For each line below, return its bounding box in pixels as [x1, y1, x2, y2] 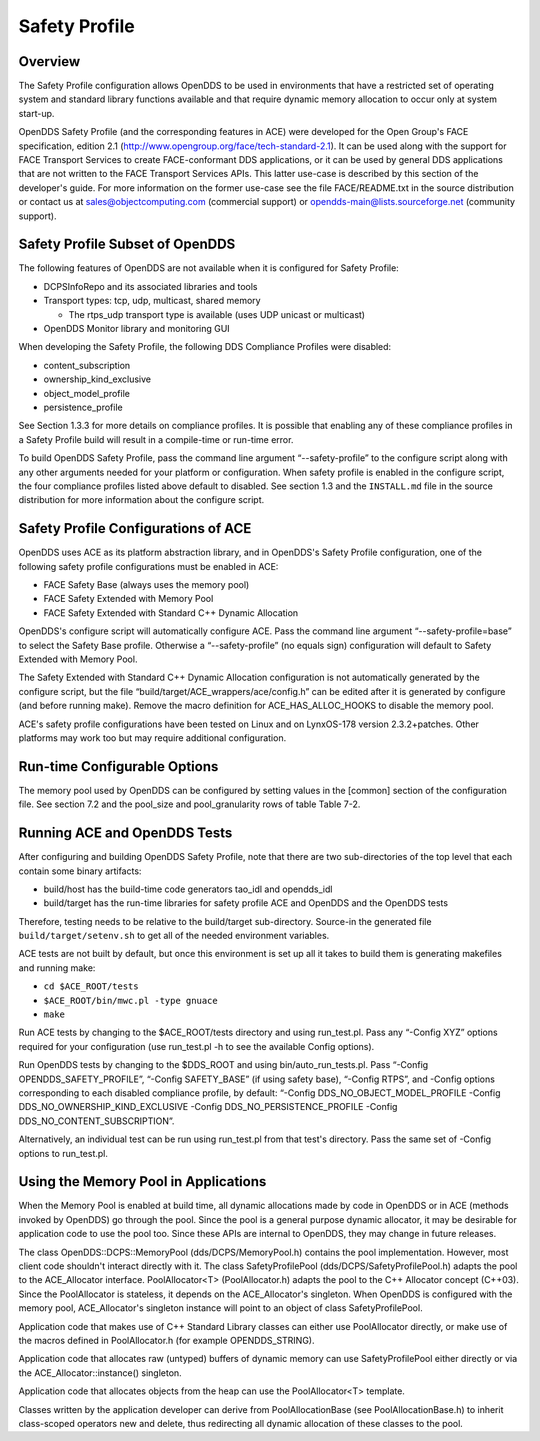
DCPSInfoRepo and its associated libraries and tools [43, 280, 258, 292]
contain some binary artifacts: [18, 865, 142, 877]
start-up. [18, 107, 55, 119]
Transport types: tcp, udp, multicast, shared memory [43, 295, 261, 307]
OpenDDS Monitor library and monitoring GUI [43, 323, 230, 335]
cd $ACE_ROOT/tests [43, 981, 139, 992]
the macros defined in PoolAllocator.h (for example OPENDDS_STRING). [18, 1334, 315, 1346]
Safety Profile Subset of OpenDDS [18, 236, 236, 253]
